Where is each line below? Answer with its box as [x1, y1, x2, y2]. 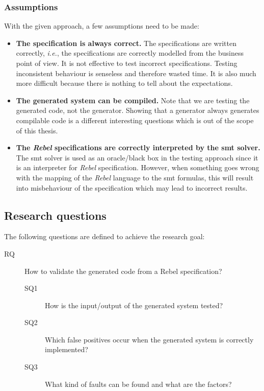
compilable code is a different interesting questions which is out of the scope [16, 114, 254, 125]
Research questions [4, 207, 107, 223]
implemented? [45, 344, 88, 355]
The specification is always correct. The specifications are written [16, 37, 236, 48]
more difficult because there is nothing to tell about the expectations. [16, 78, 233, 88]
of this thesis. [16, 125, 58, 135]
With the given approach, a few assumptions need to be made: [4, 20, 199, 31]
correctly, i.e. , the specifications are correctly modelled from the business [16, 48, 244, 58]
